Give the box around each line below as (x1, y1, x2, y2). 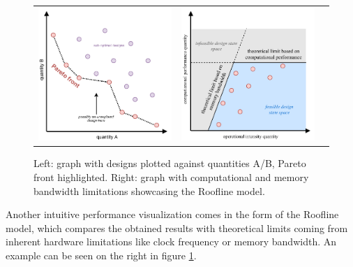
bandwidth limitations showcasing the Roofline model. (33, 183, 265, 198)
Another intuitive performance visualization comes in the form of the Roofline (6, 207, 339, 222)
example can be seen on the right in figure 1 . (6, 247, 197, 262)
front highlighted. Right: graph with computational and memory (33, 170, 309, 185)
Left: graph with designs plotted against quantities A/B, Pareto (33, 156, 306, 171)
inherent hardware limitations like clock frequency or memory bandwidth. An (6, 234, 337, 249)
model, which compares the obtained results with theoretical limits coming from (6, 220, 348, 235)
